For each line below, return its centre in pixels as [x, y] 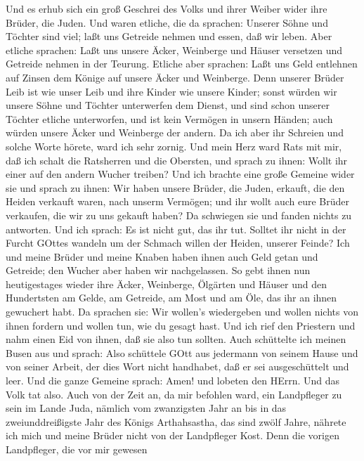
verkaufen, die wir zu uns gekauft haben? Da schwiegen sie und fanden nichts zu [179, 215]
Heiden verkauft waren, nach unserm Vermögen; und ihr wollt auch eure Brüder [178, 201]
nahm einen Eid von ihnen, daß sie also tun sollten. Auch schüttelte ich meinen [176, 339]
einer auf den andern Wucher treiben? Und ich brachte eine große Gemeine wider [180, 174]
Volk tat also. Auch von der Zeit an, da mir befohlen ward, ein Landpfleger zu [174, 394]
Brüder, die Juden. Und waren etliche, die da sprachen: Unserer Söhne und [167, 22]
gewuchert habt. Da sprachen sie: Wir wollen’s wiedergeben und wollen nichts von [182, 312]
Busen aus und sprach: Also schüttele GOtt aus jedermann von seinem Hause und [182, 352]
